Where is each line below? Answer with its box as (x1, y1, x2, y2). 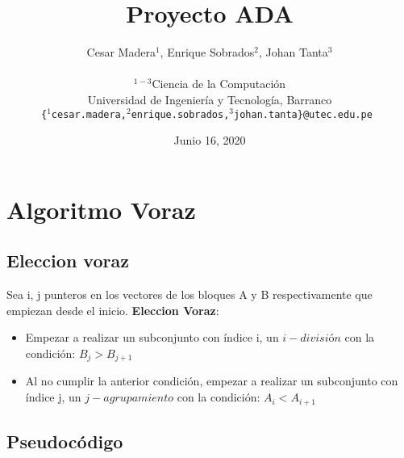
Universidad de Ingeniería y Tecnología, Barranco (87, 90, 332, 107)
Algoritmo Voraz (6, 192, 196, 225)
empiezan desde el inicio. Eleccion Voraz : (6, 301, 219, 318)
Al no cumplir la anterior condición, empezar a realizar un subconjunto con (25, 372, 398, 389)
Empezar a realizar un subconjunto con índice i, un (25, 329, 279, 346)
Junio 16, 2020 (173, 132, 246, 149)
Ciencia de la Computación (152, 75, 286, 92)
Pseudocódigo (6, 428, 123, 453)
